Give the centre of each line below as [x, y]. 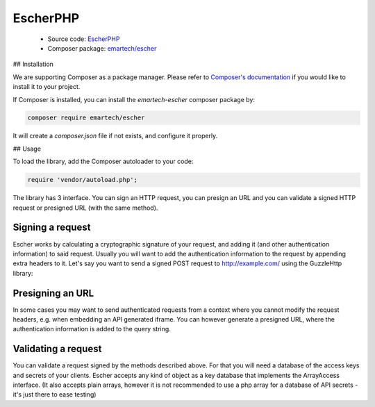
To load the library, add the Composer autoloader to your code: [103, 161]
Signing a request [52, 227]
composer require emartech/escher [86, 118]
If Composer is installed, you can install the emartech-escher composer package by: [134, 99]
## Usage [27, 149]
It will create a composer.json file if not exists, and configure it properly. [115, 136]
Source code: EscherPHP [84, 39]
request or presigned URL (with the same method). [85, 208]
